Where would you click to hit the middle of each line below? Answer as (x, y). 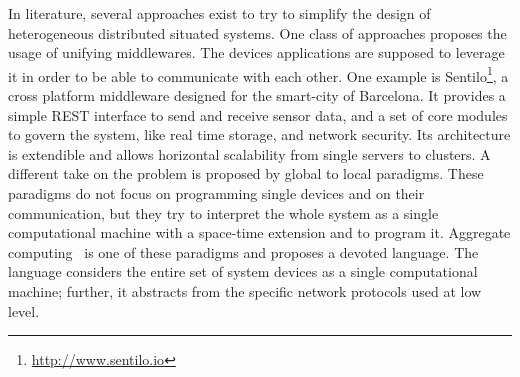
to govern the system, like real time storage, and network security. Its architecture (259, 134)
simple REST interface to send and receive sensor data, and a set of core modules (258, 114)
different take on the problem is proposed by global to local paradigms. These (246, 173)
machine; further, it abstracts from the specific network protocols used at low (245, 290)
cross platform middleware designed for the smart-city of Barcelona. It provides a (257, 95)
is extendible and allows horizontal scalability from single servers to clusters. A (249, 153)
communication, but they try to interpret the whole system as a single (223, 212)
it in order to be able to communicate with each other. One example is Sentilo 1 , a (258, 74)
